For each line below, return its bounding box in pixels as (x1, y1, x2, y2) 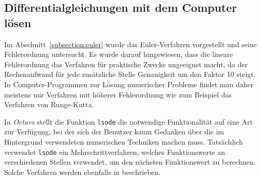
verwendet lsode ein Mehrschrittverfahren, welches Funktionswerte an (4, 146, 226, 157)
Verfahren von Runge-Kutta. (4, 99, 94, 110)
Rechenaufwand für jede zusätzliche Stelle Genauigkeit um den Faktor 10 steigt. (4, 69, 256, 79)
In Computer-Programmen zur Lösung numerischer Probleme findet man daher (4, 78, 254, 89)
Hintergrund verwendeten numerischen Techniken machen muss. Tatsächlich (4, 136, 243, 147)
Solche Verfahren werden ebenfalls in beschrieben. (4, 166, 161, 177)
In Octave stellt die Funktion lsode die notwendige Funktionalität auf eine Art (4, 116, 253, 127)
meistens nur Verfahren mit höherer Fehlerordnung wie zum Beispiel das (4, 89, 232, 100)
